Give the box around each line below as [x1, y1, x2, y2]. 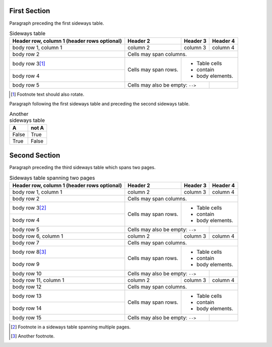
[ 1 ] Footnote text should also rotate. [11, 91, 85, 98]
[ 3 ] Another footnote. [11, 333, 55, 339]
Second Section [9, 151, 60, 160]
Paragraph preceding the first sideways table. [9, 20, 104, 26]
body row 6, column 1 [12, 232, 63, 239]
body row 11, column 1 [12, 276, 64, 284]
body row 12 [12, 283, 42, 290]
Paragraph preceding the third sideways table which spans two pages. [9, 164, 156, 170]
